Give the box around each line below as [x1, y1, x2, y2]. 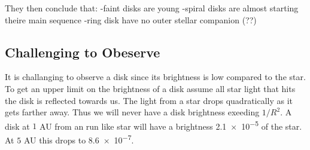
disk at [5, 120, 30, 132]
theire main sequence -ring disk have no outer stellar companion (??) [5, 13, 257, 26]
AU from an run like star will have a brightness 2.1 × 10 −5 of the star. [39, 118, 302, 132]
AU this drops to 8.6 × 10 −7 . [23, 132, 134, 146]
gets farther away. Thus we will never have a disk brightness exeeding [5, 106, 260, 118]
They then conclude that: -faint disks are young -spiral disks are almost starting [5, 2, 299, 14]
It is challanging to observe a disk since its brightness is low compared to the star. [5, 71, 306, 83]
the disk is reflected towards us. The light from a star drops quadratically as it [5, 94, 293, 106]
